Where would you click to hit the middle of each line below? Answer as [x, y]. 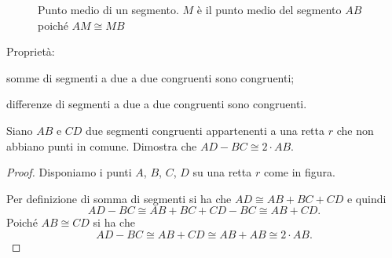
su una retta [222, 172]
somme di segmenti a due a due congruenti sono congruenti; [150, 77]
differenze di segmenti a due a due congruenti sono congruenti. [157, 104]
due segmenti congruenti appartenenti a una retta [205, 130]
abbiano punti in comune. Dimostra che [102, 145]
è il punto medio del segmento [269, 9]
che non [355, 130]
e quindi [366, 198]
